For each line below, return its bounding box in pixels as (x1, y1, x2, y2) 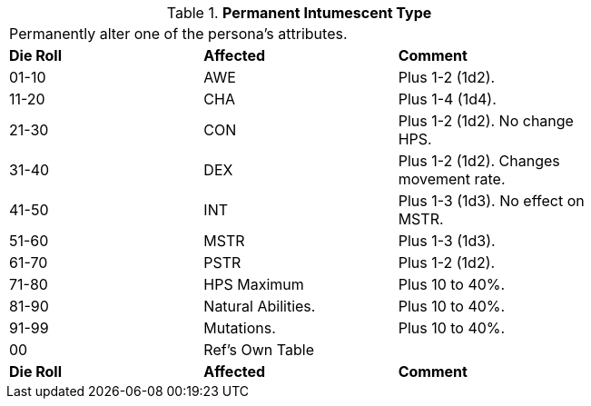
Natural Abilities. (203, 297, 316, 315)
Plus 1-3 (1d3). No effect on (398, 192, 585, 210)
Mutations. (203, 319, 276, 337)
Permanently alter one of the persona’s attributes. (9, 25, 348, 43)
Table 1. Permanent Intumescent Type (166, 4, 432, 22)
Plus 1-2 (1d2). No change (398, 112, 574, 130)
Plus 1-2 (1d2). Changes (398, 152, 560, 170)
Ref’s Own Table (203, 341, 314, 359)
